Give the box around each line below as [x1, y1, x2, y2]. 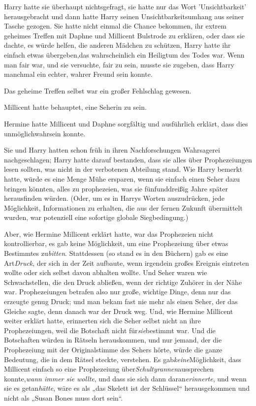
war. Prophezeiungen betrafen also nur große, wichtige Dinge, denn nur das [4, 286, 231, 297]
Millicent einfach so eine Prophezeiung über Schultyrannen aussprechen [4, 364, 214, 374]
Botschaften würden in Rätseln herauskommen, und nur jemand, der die [4, 335, 222, 345]
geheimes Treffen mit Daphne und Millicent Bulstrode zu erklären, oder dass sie [4, 30, 245, 40]
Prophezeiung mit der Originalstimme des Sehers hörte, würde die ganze [4, 344, 223, 354]
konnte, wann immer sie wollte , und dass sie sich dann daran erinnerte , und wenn [4, 373, 247, 383]
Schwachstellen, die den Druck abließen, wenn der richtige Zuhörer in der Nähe [4, 277, 242, 287]
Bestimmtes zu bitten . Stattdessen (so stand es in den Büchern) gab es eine [4, 248, 228, 258]
